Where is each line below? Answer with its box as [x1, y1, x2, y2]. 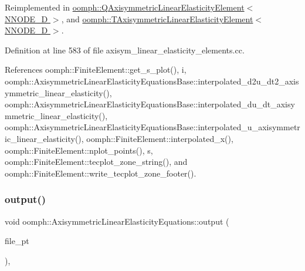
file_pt [5, 235, 29, 247]
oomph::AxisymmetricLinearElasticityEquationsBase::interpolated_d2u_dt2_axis [5, 74, 299, 87]
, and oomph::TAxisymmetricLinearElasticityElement [61, 12, 253, 25]
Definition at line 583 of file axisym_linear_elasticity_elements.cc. [5, 43, 245, 56]
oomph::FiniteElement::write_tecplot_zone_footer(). [5, 167, 196, 179]
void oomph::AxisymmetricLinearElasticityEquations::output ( [5, 215, 229, 227]
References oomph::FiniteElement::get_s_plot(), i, [5, 63, 187, 76]
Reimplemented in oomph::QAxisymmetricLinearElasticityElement [5, 1, 245, 13]
